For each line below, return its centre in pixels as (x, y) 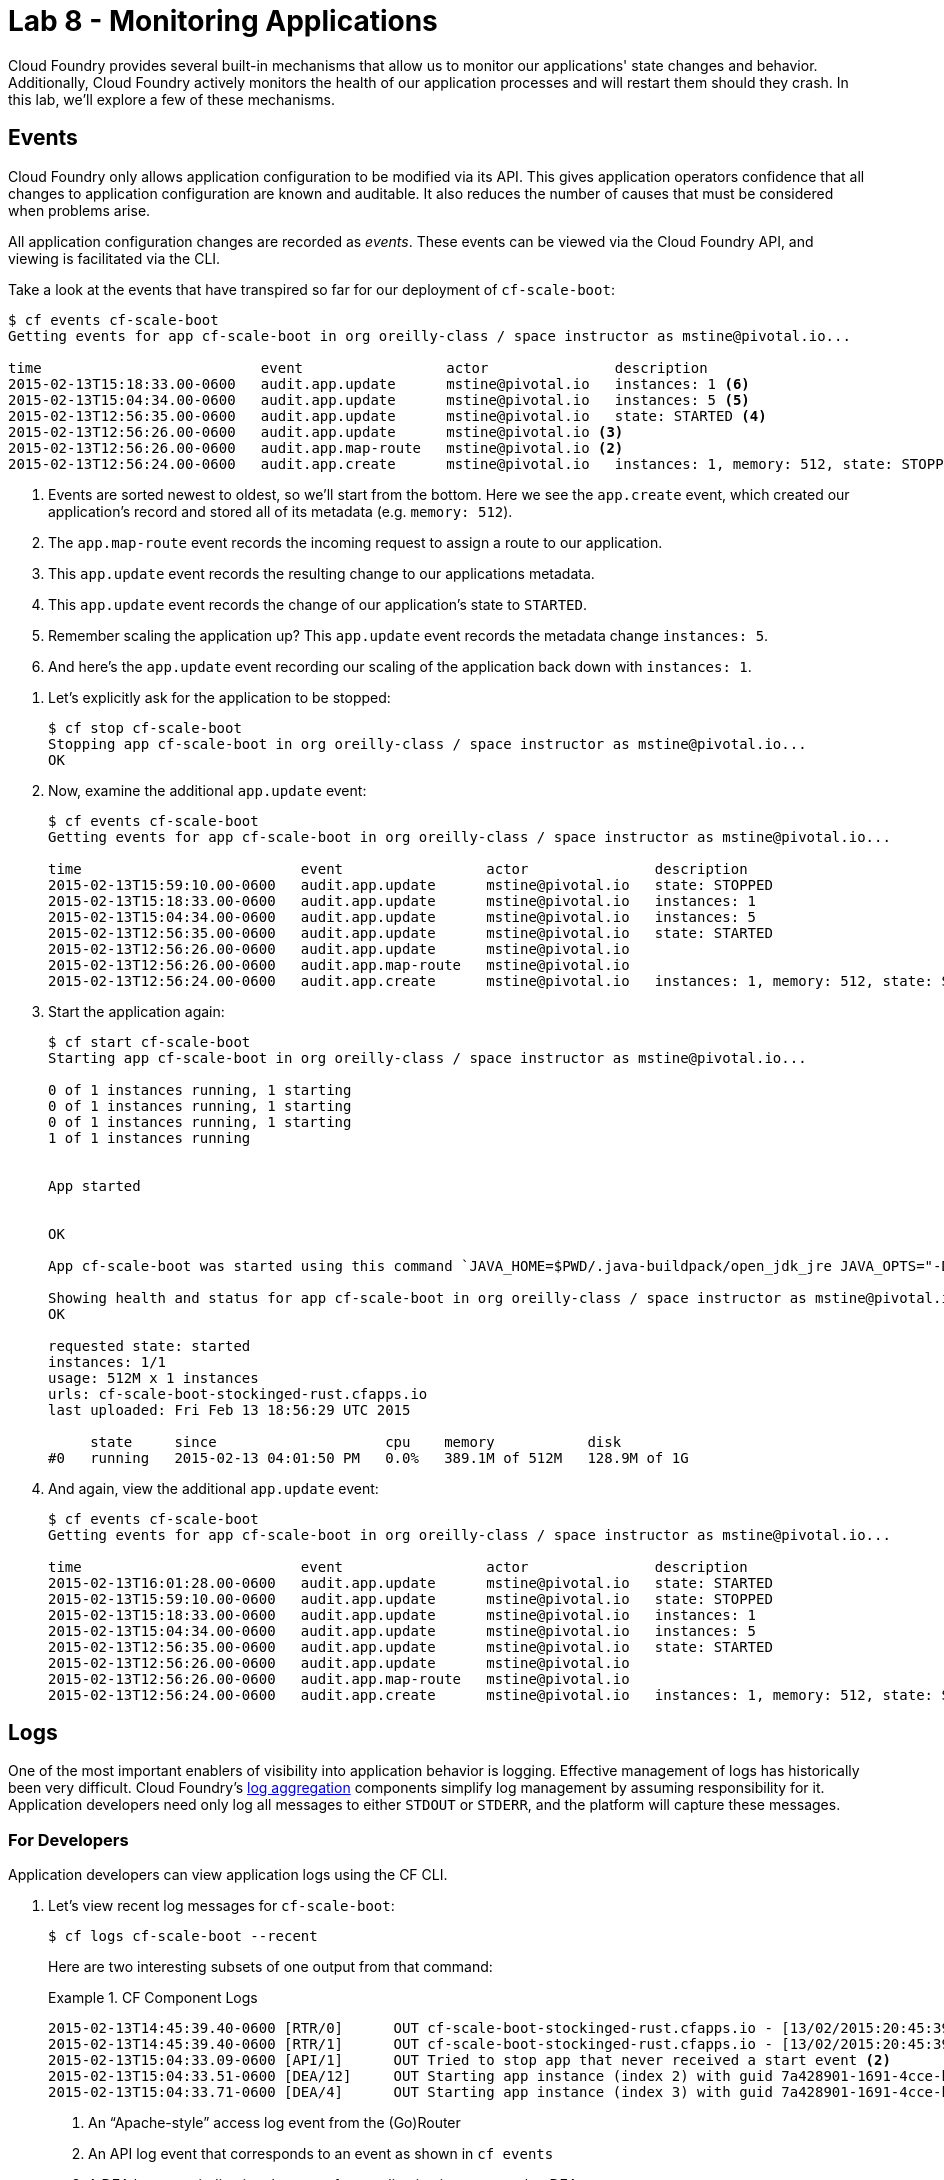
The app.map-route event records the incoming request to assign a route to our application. (355, 542)
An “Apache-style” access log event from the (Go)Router (274, 2123)
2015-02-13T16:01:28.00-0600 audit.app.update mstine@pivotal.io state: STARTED (410, 1582)
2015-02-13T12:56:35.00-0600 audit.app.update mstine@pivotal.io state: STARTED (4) (387, 415)
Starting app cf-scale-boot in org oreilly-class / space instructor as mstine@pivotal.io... (427, 1057)
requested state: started (149, 1345)
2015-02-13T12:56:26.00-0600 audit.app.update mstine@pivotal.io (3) (316, 431)
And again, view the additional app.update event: (213, 1488)
